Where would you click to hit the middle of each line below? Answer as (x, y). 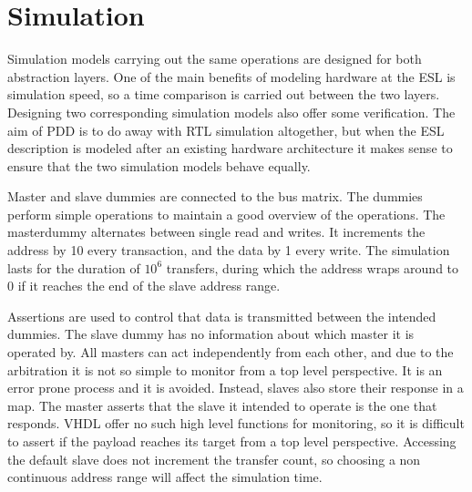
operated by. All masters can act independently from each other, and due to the (231, 352)
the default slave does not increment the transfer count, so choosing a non (214, 459)
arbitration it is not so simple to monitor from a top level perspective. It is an (225, 369)
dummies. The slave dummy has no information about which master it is (211, 334)
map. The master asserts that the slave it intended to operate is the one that (222, 405)
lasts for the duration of (74, 267)
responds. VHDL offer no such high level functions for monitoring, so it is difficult (236, 423)
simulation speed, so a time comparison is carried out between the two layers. (224, 94)
